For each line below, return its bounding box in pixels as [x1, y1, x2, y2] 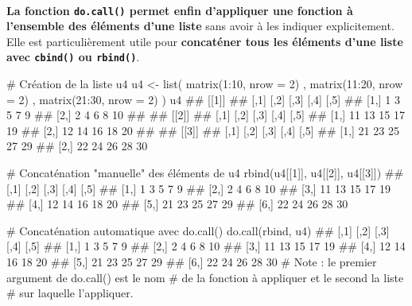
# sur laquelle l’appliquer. [6, 285, 134, 301]
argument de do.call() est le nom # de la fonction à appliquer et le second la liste [6, 269, 404, 285]
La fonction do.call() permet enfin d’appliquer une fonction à [6, 2, 353, 18]
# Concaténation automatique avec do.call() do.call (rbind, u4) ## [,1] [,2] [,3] [6, 222, 390, 238]
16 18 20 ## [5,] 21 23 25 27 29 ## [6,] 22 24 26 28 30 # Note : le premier [6, 254, 377, 270]
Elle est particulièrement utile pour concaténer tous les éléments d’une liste [6, 33, 403, 49]
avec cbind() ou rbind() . [6, 48, 140, 65]
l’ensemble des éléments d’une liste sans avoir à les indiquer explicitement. [6, 17, 395, 34]
